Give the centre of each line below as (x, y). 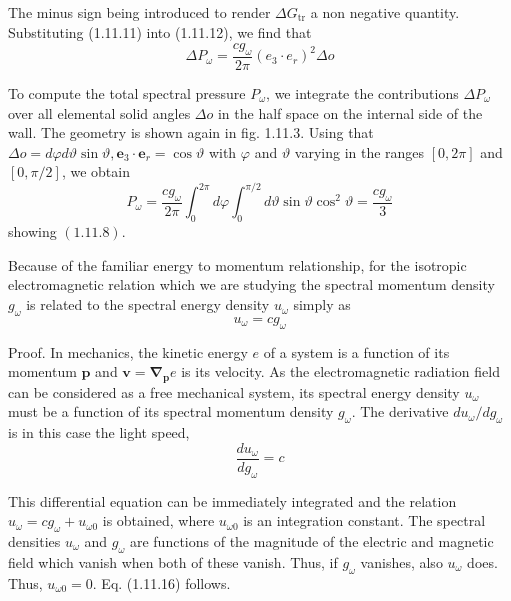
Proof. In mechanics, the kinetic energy (128, 351)
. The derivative (400, 411)
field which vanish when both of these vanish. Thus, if (173, 561)
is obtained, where (158, 520)
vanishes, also (401, 561)
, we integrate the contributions (362, 93)
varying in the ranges (359, 151)
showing (32, 231)
